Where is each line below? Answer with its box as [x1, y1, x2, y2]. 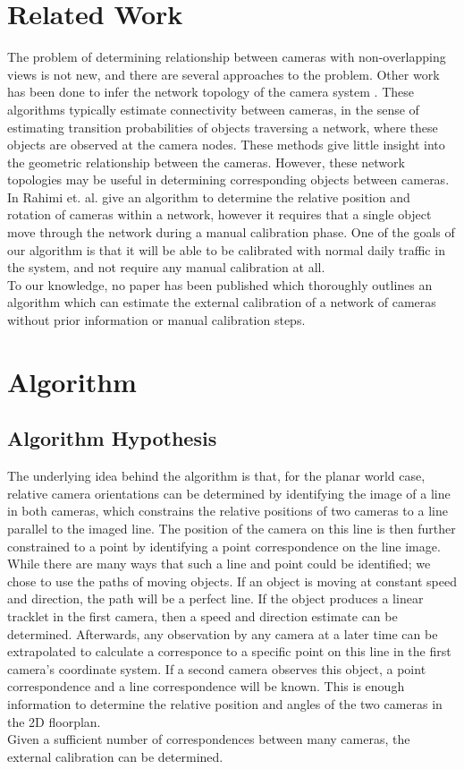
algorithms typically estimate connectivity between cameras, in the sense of [7, 99, 419, 118]
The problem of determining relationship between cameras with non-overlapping [7, 47, 446, 66]
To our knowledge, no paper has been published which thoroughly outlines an [7, 275, 433, 294]
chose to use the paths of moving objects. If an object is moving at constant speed [7, 571, 457, 590]
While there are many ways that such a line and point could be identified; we [7, 554, 431, 573]
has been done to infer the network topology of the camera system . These [7, 82, 414, 101]
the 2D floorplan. [7, 712, 101, 731]
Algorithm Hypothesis [7, 424, 217, 452]
